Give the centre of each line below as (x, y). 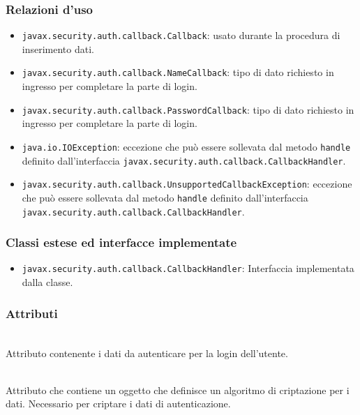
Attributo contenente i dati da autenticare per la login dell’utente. (147, 353)
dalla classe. (47, 282)
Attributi (32, 313)
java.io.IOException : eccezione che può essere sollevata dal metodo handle (186, 146)
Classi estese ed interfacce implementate (121, 242)
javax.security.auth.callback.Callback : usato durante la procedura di (181, 35)
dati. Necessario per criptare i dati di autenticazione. (118, 403)
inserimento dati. (58, 48)
